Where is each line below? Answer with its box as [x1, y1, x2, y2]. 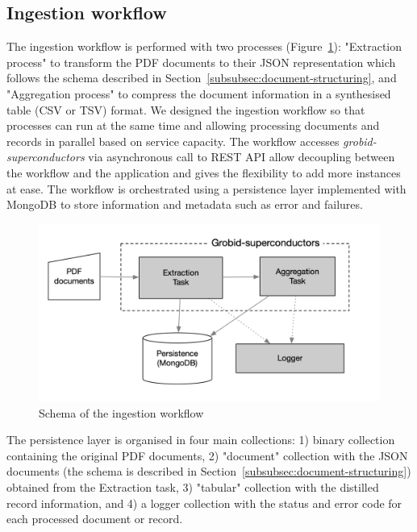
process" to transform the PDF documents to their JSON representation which [6, 53, 396, 70]
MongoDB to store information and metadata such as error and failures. [6, 196, 363, 213]
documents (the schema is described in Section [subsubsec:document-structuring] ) [6, 463, 411, 480]
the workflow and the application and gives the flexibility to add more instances [6, 164, 401, 181]
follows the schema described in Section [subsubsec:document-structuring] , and [6, 69, 397, 86]
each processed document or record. [6, 510, 183, 527]
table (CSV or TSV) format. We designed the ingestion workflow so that [6, 101, 365, 118]
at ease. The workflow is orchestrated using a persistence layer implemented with [6, 180, 407, 197]
